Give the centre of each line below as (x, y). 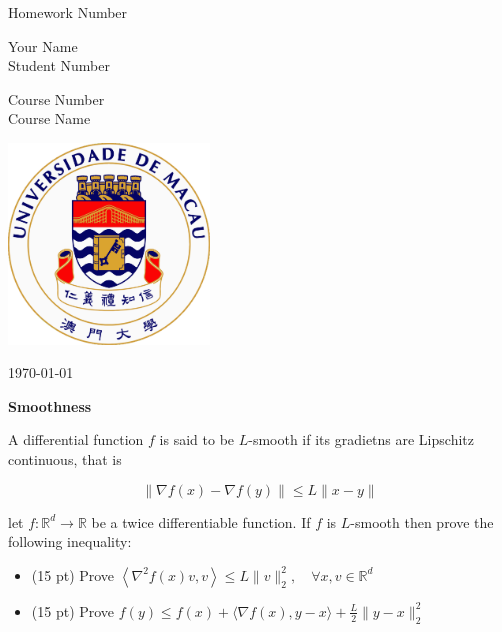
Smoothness (50, 405)
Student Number (59, 65)
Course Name (49, 118)
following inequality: (70, 541)
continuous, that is (65, 458)
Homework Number (68, 12)
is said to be (197, 439)
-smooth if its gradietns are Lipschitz (361, 439)
